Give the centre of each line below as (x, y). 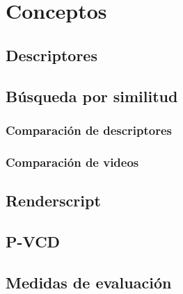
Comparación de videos (72, 162)
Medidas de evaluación (89, 282)
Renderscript (53, 201)
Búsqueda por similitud (92, 96)
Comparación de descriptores (89, 130)
